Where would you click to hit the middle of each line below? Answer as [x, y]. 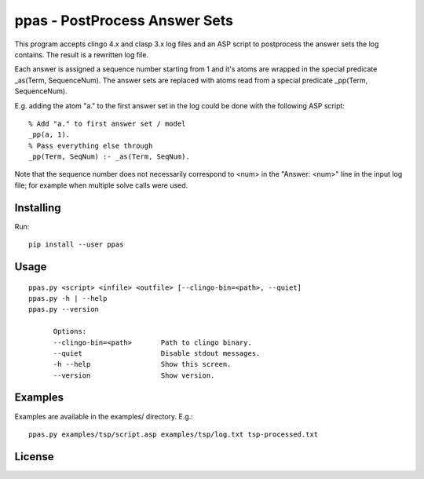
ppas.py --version [64, 309]
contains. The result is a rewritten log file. [82, 54]
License [34, 457]
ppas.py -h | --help [68, 298]
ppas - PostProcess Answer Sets [124, 20]
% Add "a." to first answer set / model [107, 123]
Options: [70, 331]
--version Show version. [134, 375]
